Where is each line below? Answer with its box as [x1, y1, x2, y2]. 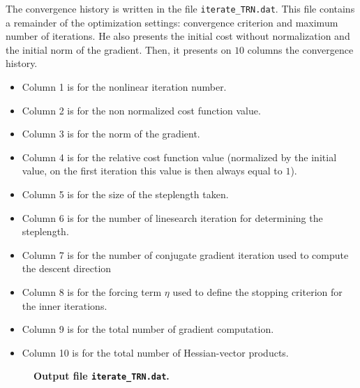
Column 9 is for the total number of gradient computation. [22, 322, 274, 336]
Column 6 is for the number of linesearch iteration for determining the [22, 210, 323, 225]
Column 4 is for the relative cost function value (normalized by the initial [22, 149, 337, 164]
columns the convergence [247, 42, 354, 57]
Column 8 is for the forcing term [22, 284, 162, 299]
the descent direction [22, 261, 112, 276]
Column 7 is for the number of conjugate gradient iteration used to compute [22, 247, 349, 262]
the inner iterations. [22, 298, 107, 313]
